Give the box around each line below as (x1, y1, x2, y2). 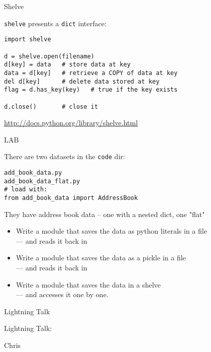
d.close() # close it (4, 103, 98, 110)
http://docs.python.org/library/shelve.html (4, 117, 138, 128)
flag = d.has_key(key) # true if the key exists (4, 86, 178, 94)
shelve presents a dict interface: (4, 18, 107, 28)
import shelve (4, 36, 51, 43)
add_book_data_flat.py (4, 177, 80, 185)
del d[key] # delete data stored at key (4, 78, 160, 85)
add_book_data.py (4, 169, 62, 176)
